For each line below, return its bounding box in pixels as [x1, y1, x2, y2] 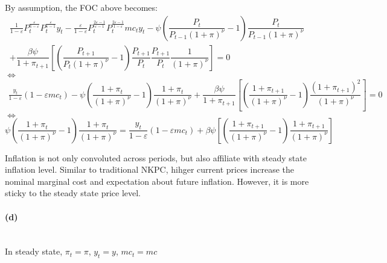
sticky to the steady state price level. [5, 187, 141, 199]
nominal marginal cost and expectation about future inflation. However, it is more [5, 175, 309, 187]
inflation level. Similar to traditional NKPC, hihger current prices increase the [5, 163, 294, 176]
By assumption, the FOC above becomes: [5, 1, 158, 13]
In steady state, [5, 245, 63, 258]
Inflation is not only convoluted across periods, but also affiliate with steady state [5, 151, 307, 164]
